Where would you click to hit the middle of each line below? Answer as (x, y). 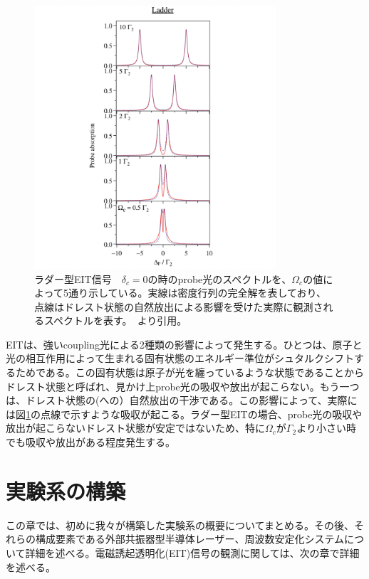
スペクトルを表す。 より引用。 (115, 320)
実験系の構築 (66, 490)
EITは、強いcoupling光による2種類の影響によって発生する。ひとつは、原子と (184, 344)
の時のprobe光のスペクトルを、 (220, 278)
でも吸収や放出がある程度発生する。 (90, 442)
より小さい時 (326, 428)
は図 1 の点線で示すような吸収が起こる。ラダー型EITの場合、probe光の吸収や (184, 414)
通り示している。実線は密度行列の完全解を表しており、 (197, 293)
